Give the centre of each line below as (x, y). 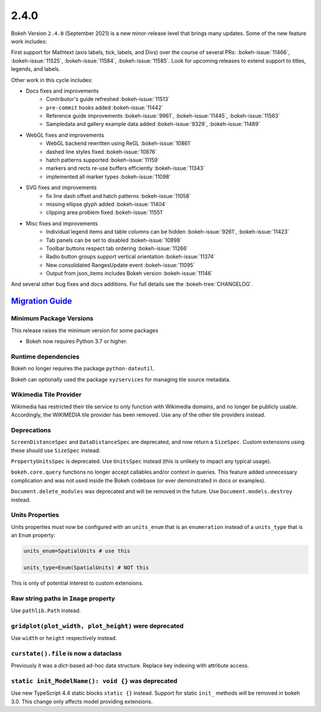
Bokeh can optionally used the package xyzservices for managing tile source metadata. (121, 379)
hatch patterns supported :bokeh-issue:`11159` (103, 160)
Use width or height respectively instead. (64, 638)
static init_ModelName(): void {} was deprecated (94, 681)
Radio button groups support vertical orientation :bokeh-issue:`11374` (131, 257)
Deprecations (31, 430)
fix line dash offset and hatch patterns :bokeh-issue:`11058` (119, 196)
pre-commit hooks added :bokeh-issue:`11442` (105, 108)
